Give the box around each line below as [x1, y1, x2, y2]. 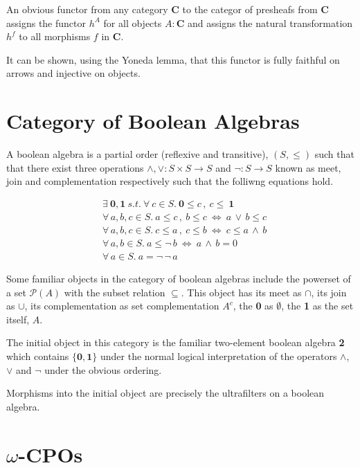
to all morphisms [19, 29, 91, 44]
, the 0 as [233, 298, 273, 313]
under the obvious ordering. [44, 362, 162, 377]
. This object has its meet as [181, 285, 302, 299]
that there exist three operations [6, 160, 144, 174]
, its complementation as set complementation [24, 298, 219, 313]
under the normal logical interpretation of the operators [100, 349, 337, 363]
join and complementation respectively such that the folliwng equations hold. [6, 174, 334, 188]
